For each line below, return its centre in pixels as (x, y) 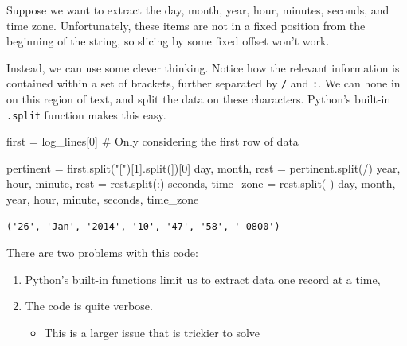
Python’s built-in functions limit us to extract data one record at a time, (203, 279)
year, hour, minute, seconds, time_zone (103, 199)
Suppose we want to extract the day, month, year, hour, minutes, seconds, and (198, 10)
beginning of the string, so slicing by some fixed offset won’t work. (168, 41)
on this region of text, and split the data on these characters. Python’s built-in (199, 99)
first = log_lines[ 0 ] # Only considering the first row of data (153, 141)
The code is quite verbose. (89, 306)
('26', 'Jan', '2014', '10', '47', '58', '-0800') (143, 226)
